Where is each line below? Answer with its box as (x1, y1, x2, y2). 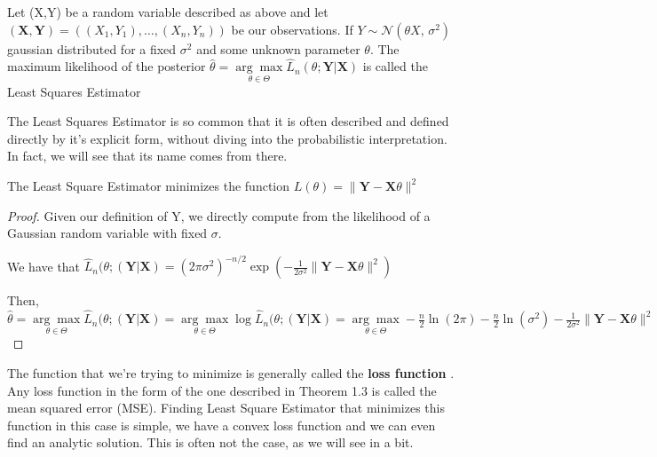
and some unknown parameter (196, 39, 360, 58)
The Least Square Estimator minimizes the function (7, 177, 290, 194)
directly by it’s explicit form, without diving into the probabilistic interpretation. (7, 129, 447, 147)
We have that (7, 256, 81, 275)
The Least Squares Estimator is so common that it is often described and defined (7, 112, 449, 130)
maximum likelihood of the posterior (7, 57, 206, 75)
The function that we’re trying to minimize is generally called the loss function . (7, 363, 455, 382)
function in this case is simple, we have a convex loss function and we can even (7, 415, 436, 434)
